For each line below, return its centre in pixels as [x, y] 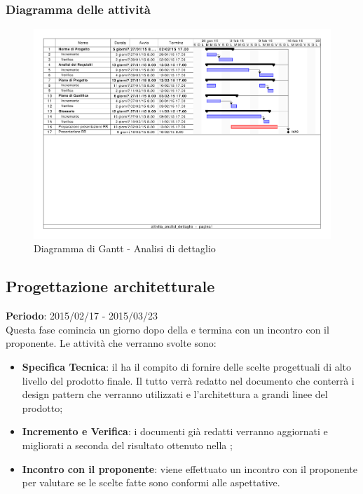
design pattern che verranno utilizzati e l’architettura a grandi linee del [175, 394]
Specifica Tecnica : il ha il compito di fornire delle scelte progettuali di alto [187, 367]
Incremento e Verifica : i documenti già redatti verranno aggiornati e [175, 431]
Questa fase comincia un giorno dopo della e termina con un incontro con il [167, 329]
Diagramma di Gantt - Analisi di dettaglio [125, 248]
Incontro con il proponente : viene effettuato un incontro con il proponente [190, 468]
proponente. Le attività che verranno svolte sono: [111, 343]
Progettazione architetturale [110, 286]
